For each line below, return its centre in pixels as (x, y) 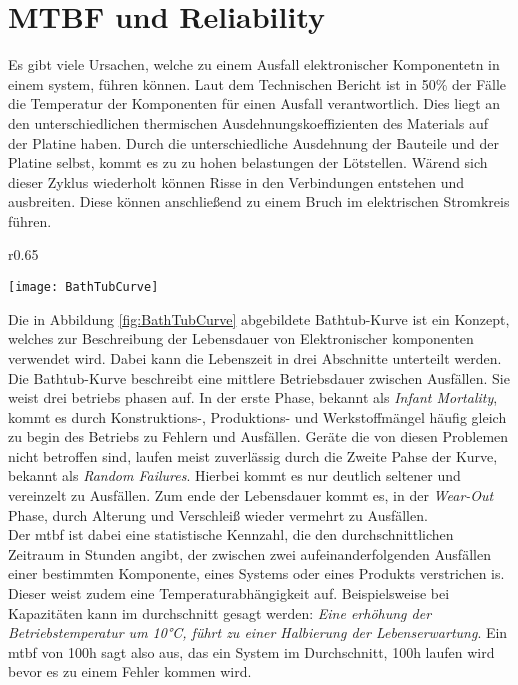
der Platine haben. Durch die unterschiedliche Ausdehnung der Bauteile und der (253, 142)
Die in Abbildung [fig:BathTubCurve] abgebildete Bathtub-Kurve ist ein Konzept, (259, 318)
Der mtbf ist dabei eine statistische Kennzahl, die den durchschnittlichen (231, 534)
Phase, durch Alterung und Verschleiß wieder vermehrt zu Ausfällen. (218, 514)
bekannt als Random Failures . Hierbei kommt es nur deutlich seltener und (234, 475)
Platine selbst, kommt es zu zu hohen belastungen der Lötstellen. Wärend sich (248, 162)
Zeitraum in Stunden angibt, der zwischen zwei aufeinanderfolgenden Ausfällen (249, 553)
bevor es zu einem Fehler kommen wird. (130, 671)
